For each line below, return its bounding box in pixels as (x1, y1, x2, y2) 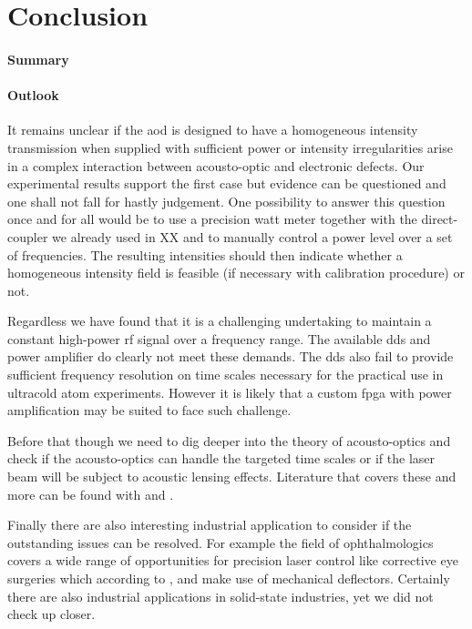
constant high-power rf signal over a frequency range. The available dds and (7, 329, 431, 348)
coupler (7, 227, 48, 246)
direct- (421, 209, 458, 228)
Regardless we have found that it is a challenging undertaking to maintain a (7, 311, 432, 330)
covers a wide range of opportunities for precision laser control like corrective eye (7, 551, 458, 570)
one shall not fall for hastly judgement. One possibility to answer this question (7, 191, 446, 210)
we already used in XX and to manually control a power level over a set (52, 227, 453, 246)
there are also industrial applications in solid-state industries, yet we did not (7, 586, 434, 605)
